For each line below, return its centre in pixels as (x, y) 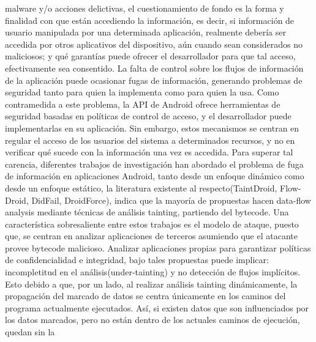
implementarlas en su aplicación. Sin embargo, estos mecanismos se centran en (152, 128)
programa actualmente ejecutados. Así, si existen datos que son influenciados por (157, 307)
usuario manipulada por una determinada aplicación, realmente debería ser (145, 32)
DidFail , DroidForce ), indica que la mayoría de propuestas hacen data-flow (171, 200)
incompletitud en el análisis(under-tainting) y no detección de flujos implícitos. (153, 272)
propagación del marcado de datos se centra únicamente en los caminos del (145, 296)
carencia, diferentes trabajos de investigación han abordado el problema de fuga (154, 164)
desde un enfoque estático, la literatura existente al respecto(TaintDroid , (141, 188)
